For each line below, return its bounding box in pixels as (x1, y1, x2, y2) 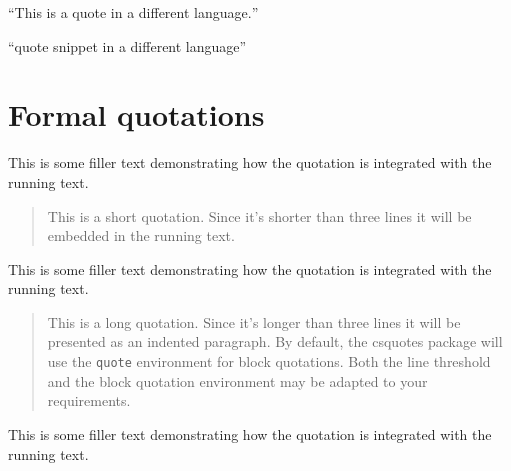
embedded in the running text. (47, 225, 235, 246)
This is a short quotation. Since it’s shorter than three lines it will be (47, 205, 472, 226)
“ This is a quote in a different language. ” (8, 2, 259, 22)
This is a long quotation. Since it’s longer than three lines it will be (47, 311, 461, 332)
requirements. (47, 390, 131, 411)
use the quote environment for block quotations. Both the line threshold (47, 351, 491, 372)
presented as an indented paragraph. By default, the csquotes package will (47, 331, 503, 352)
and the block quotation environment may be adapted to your (47, 370, 428, 391)
